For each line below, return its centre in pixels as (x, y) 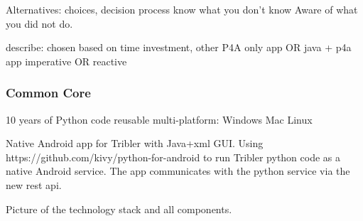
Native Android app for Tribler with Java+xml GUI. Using (135, 143)
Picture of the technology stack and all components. (119, 209)
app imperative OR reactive (66, 61)
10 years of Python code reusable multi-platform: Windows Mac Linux (159, 119)
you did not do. (39, 23)
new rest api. (34, 184)
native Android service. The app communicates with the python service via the (178, 171)
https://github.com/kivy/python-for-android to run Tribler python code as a (173, 157)
